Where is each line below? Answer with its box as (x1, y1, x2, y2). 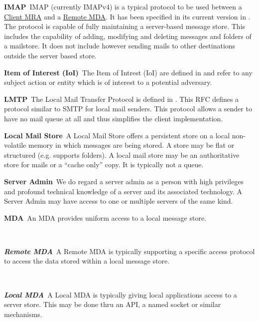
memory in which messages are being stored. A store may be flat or (28, 140, 235, 150)
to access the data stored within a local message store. (4, 256, 170, 266)
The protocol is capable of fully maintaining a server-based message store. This (4, 21, 246, 31)
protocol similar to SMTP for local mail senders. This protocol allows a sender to (4, 103, 252, 114)
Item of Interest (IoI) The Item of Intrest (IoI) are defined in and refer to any (4, 67, 253, 77)
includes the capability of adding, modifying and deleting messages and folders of (4, 30, 252, 41)
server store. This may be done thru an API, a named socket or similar (4, 299, 221, 310)
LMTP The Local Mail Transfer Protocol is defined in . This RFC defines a (4, 93, 239, 104)
